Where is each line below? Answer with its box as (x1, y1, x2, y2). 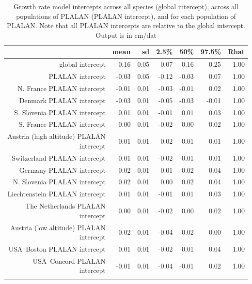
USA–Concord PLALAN (32, 255, 106, 266)
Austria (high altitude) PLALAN (7, 131, 106, 141)
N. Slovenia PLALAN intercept (13, 177, 106, 187)
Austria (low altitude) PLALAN (10, 222, 106, 232)
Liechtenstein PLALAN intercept (7, 189, 106, 199)
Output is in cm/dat (95, 30, 157, 40)
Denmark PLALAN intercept (19, 95, 106, 105)
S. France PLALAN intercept (18, 119, 106, 129)
